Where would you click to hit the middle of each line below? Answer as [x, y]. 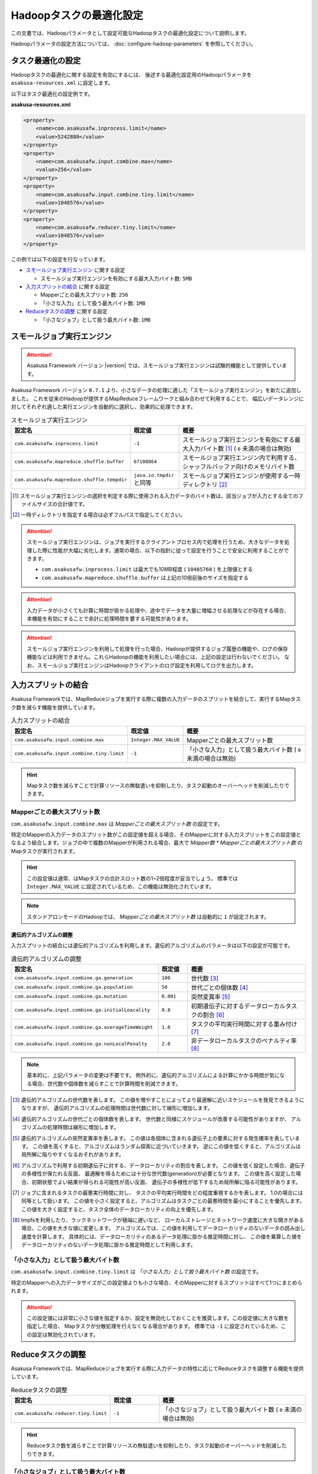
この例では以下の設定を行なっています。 [59, 259]
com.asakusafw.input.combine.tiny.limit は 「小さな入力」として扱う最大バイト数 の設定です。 [136, 1272]
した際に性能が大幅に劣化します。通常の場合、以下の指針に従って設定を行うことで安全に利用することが [158, 550]
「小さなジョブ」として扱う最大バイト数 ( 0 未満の [232, 1409]
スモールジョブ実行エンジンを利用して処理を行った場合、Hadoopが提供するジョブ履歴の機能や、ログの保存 [158, 649]
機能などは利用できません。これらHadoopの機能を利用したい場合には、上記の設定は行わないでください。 [155, 657]
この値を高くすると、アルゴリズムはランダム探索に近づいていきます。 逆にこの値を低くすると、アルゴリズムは [167, 1146]
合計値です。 [72, 504]
